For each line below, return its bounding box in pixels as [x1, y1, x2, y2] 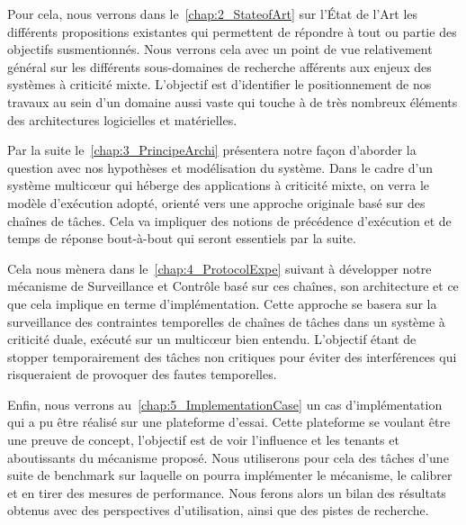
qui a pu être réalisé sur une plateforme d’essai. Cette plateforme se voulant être [7, 412, 451, 431]
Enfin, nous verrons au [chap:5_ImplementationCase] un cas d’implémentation [7, 394, 443, 413]
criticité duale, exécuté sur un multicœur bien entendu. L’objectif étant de [7, 330, 417, 348]
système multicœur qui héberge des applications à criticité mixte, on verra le [7, 176, 430, 195]
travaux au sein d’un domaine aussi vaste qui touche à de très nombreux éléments [7, 92, 458, 111]
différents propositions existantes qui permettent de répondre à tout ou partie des [7, 22, 457, 41]
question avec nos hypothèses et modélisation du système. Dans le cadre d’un [7, 158, 433, 177]
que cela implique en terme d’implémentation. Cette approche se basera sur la [7, 294, 437, 312]
